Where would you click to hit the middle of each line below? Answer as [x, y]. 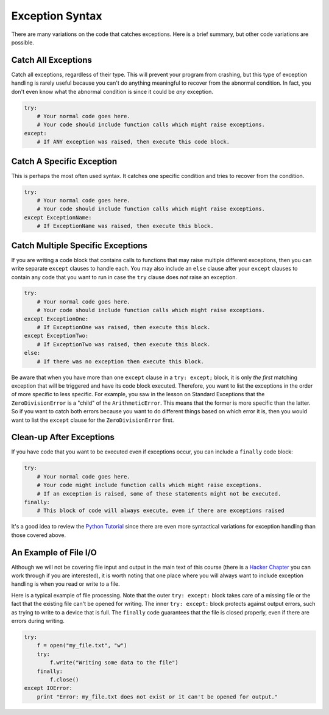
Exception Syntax [57, 16]
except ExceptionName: [58, 217]
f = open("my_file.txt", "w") [82, 646]
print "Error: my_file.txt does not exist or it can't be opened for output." [157, 697]
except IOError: [48, 688]
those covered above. [39, 535]
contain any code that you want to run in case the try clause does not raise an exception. [124, 277]
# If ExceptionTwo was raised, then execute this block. [124, 344]
